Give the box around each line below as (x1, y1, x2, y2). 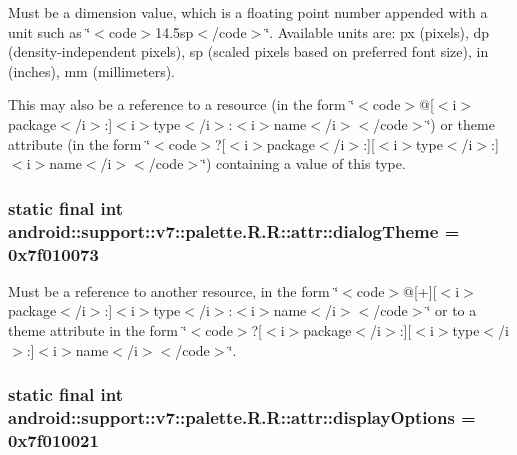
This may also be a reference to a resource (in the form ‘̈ (8, 94, 355, 115)
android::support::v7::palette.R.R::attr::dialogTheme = (8, 218, 460, 243)
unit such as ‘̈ (8, 21, 91, 42)
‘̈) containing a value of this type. (202, 153, 406, 174)
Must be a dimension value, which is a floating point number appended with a (8, 2, 488, 22)
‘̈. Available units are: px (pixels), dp (265, 21, 490, 42)
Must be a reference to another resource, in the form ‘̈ (8, 280, 339, 301)
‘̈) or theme (426, 113, 495, 134)
